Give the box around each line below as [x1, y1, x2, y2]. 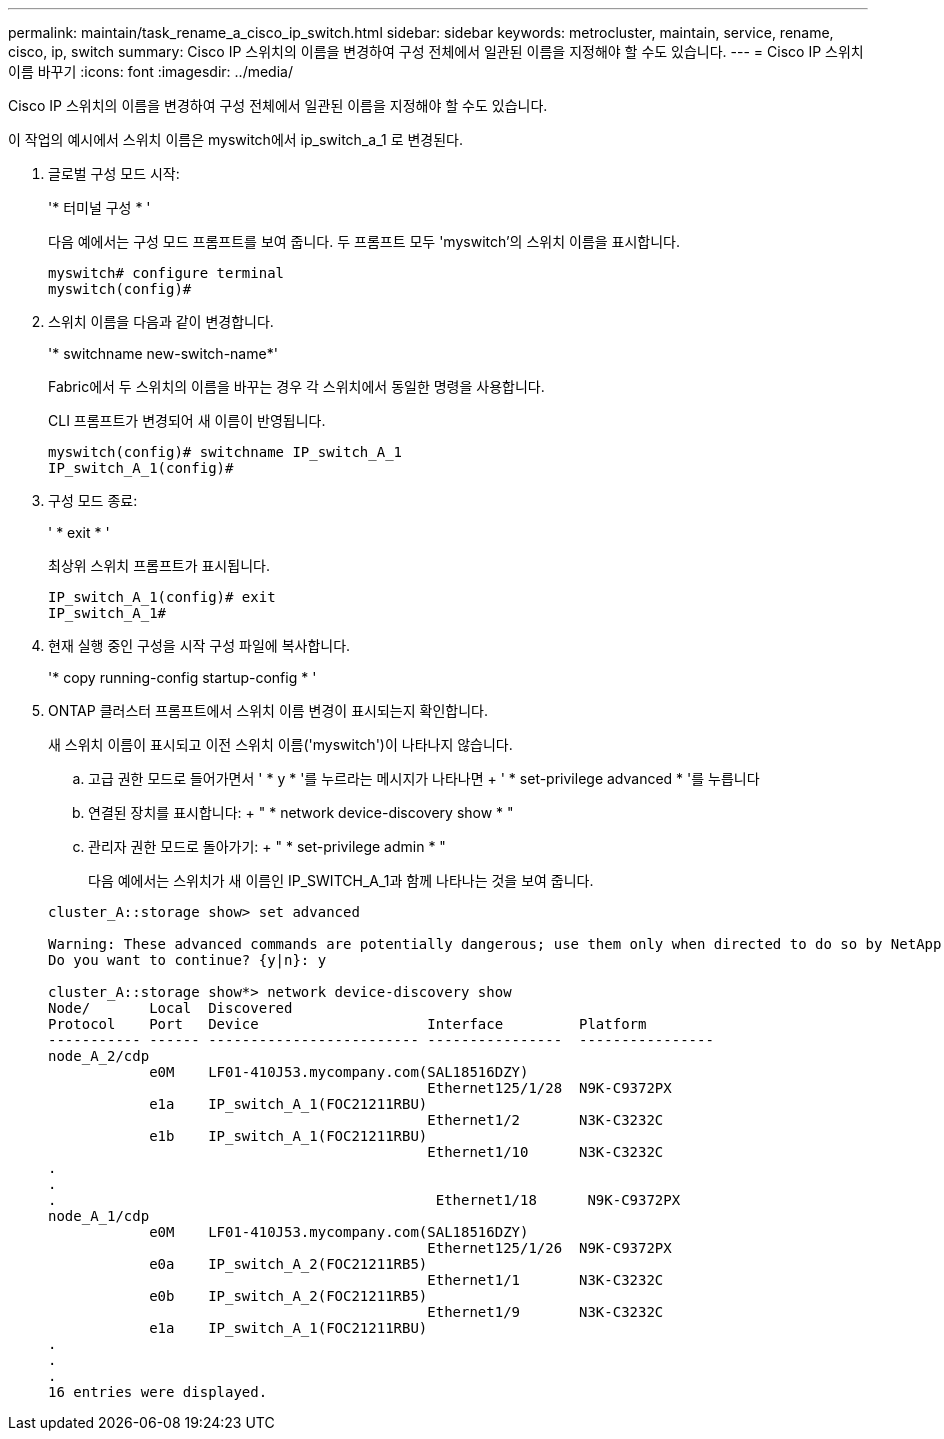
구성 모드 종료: [48, 492, 138, 509]
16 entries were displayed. [48, 1384, 268, 1400]
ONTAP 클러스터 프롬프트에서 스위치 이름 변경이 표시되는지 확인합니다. [48, 702, 488, 719]
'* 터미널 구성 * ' [48, 199, 151, 216]
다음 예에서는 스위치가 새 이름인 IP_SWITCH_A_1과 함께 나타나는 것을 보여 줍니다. [88, 872, 594, 889]
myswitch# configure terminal [48, 265, 285, 281]
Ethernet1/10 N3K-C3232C [427, 1144, 664, 1160]
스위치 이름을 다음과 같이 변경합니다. [48, 313, 274, 330]
